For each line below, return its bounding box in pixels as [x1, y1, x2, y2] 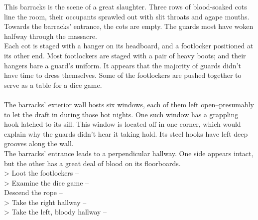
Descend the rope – [4, 187, 63, 198]
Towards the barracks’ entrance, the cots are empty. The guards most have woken [4, 21, 254, 31]
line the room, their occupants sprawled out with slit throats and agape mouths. [4, 11, 250, 21]
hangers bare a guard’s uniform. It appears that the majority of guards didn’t [4, 60, 241, 70]
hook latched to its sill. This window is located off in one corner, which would [4, 119, 241, 129]
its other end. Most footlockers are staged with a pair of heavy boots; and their [4, 50, 246, 60]
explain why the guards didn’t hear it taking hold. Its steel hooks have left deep [4, 128, 248, 139]
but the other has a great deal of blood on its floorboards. [4, 158, 181, 168]
